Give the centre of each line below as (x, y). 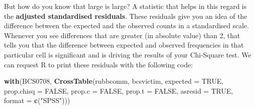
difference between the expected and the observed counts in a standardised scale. (127, 26)
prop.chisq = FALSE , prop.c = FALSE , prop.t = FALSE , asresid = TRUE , (119, 90)
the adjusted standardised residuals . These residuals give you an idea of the (126, 16)
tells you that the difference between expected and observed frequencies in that (124, 45)
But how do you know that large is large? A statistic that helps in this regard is (126, 6)
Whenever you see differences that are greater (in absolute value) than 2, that (122, 35)
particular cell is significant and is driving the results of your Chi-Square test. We (128, 54)
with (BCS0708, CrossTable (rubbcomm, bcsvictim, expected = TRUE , (114, 81)
